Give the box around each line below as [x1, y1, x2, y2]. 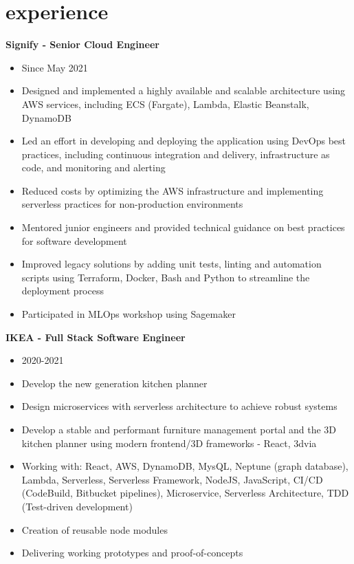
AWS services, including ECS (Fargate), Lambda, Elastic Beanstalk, [21, 96, 309, 111]
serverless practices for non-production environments [21, 197, 243, 211]
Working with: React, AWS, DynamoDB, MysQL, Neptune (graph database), [21, 459, 349, 473]
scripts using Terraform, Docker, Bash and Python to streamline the [21, 270, 310, 284]
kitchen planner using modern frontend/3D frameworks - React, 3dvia [21, 435, 317, 450]
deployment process [21, 283, 104, 298]
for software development [21, 233, 127, 248]
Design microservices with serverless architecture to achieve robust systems [21, 399, 338, 413]
